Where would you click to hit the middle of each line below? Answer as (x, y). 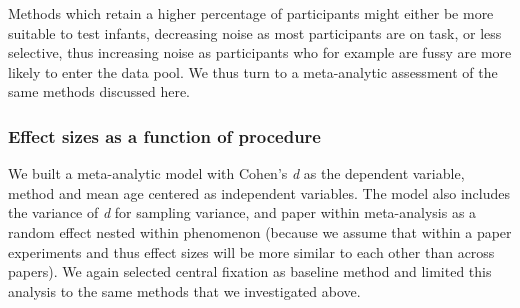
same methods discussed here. (99, 91)
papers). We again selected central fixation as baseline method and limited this (250, 271)
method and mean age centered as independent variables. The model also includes (259, 192)
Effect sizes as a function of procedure (164, 135)
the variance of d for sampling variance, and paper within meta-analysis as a (242, 212)
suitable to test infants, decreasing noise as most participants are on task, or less (255, 32)
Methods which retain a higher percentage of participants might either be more (251, 13)
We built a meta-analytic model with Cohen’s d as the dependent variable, (236, 173)
